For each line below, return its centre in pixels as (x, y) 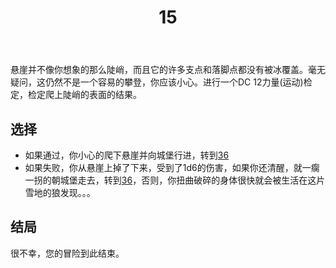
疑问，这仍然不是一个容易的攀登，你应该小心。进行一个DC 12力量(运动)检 (161, 82)
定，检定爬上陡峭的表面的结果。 (76, 95)
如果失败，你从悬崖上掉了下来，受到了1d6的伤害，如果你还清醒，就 (163, 167)
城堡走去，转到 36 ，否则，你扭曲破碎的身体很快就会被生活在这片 (192, 180)
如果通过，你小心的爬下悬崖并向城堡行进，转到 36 (127, 155)
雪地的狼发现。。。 (60, 192)
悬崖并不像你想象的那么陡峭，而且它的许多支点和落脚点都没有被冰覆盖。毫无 (168, 70)
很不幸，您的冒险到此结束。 (67, 253)
